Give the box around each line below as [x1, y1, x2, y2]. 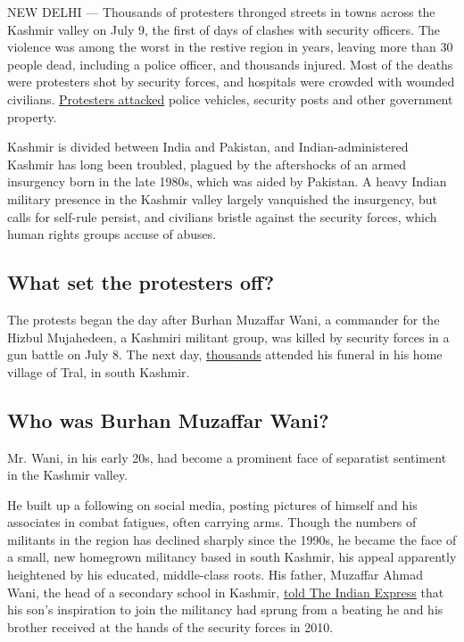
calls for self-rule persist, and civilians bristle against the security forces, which [7, 207, 437, 226]
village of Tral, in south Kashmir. [7, 362, 190, 381]
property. [7, 107, 57, 126]
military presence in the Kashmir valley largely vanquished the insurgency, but [7, 189, 437, 208]
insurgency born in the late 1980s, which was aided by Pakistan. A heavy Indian [7, 172, 447, 191]
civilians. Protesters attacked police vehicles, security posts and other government [7, 89, 453, 108]
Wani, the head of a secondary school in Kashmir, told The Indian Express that [7, 582, 444, 601]
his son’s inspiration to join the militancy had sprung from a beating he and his [7, 600, 443, 619]
